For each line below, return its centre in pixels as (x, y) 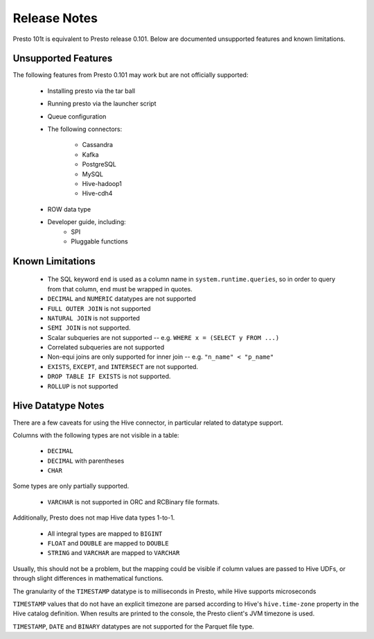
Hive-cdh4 (97, 194)
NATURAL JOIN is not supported (93, 318)
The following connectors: (85, 129)
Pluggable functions (99, 241)
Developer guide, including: (87, 222)
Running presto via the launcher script (102, 103)
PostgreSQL (99, 164)
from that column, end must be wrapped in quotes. (120, 289)
